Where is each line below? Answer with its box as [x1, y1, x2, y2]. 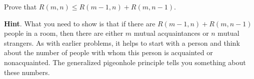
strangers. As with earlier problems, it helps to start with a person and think [4, 37, 240, 48]
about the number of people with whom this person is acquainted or [4, 47, 213, 58]
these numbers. [4, 67, 50, 77]
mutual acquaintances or [133, 28, 209, 38]
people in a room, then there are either [4, 28, 123, 38]
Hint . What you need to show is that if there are [4, 18, 155, 28]
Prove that [4, 1, 37, 11]
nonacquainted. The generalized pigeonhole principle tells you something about [4, 57, 246, 67]
